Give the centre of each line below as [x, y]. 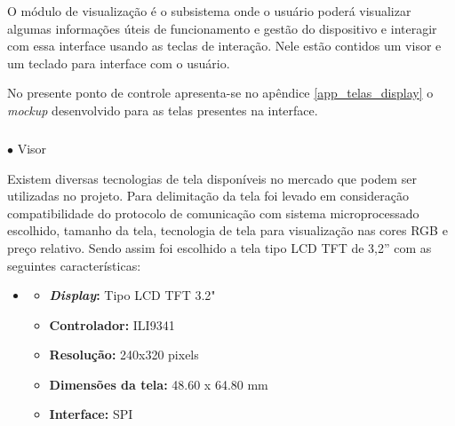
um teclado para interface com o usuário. [119, 63]
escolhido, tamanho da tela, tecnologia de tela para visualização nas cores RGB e [227, 230]
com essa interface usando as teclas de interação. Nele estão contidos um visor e [224, 46]
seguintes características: [74, 265]
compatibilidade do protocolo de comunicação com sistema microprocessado [213, 213]
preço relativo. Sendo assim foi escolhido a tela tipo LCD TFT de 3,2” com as [220, 247]
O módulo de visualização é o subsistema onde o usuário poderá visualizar [209, 11]
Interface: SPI [91, 414]
